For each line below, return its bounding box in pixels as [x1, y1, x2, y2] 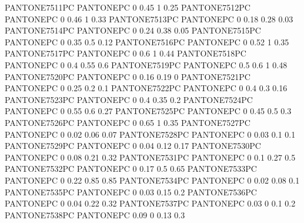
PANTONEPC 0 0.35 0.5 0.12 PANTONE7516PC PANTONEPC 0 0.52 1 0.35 [5, 35, 289, 48]
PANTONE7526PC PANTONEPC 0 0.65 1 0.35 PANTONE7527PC [5, 116, 250, 128]
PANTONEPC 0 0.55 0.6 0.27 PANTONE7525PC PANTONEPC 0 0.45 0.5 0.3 [5, 105, 292, 117]
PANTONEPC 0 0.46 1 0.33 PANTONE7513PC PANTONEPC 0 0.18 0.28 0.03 [5, 12, 293, 25]
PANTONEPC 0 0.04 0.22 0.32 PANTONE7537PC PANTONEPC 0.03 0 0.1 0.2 [5, 197, 296, 209]
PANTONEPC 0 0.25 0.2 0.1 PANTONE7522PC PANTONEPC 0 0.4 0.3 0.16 [5, 82, 288, 94]
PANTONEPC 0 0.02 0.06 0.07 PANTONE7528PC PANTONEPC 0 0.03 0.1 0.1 [5, 128, 296, 140]
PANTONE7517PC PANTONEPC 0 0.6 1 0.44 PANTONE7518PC [5, 47, 246, 59]
